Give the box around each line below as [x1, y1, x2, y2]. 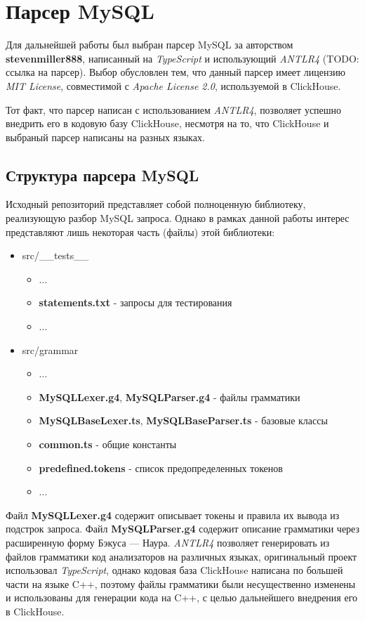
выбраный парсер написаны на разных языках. [6, 129, 205, 144]
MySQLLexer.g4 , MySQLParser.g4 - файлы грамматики [39, 389, 300, 404]
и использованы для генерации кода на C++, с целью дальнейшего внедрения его [6, 590, 358, 605]
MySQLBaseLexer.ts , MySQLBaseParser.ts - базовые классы [39, 413, 328, 428]
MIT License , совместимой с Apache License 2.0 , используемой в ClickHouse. [6, 78, 341, 93]
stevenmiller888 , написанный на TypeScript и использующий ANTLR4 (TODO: [6, 51, 359, 65]
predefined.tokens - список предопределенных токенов [39, 460, 283, 475]
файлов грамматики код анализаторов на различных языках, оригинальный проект [6, 549, 357, 563]
